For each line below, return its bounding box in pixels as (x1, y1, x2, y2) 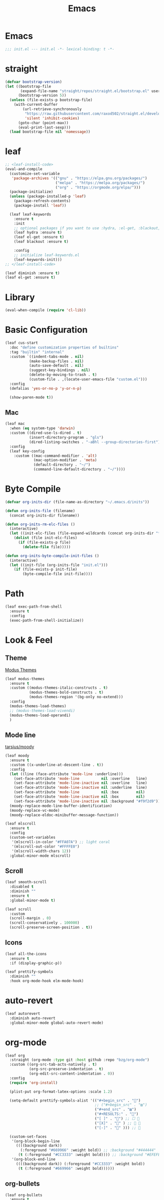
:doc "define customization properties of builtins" (9, 345, 119, 350)
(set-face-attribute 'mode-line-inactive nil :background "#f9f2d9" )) (14, 799, 161, 803)
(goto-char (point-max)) (18, 120, 69, 125)
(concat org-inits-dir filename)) (9, 513, 80, 518)
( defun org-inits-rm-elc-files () (5, 522, 76, 527)
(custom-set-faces (9, 1134, 47, 1139)
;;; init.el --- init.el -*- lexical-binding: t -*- (5, 47, 115, 51)
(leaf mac (5, 422, 25, 426)
